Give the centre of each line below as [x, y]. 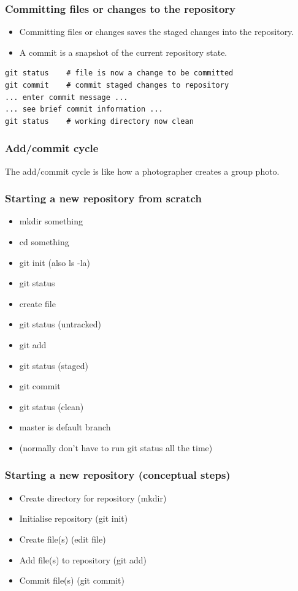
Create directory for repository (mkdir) [93, 498]
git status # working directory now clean [99, 121]
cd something [44, 242]
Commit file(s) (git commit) [72, 580]
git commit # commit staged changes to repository [117, 85]
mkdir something [51, 221]
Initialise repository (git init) [74, 518]
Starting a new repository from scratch [103, 198]
